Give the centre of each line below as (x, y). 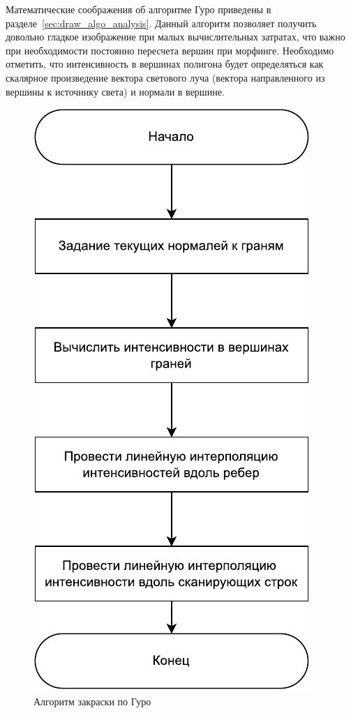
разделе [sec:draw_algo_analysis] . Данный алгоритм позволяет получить (161, 23)
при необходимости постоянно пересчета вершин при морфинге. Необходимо (170, 50)
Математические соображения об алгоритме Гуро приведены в (139, 9)
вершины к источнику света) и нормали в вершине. (115, 91)
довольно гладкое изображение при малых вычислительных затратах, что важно (175, 37)
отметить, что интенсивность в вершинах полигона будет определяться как (165, 64)
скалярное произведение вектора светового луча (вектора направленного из (165, 77)
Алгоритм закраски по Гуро (92, 701)
